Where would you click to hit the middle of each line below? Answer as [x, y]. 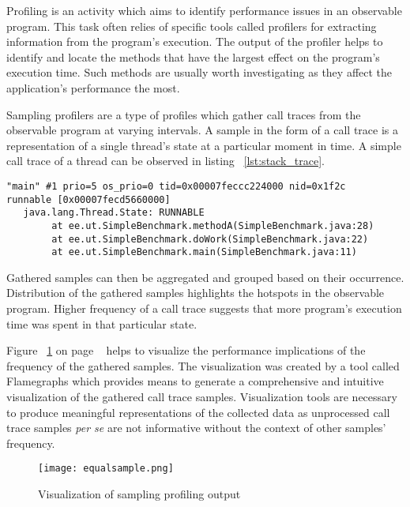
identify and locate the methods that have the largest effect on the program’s [193, 56]
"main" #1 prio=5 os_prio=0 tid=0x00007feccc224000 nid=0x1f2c [176, 186]
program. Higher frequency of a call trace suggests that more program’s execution [204, 308]
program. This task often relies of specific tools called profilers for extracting [192, 26]
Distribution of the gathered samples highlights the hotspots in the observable [196, 293]
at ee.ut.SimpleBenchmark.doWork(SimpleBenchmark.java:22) [210, 239]
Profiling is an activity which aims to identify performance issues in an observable [204, 10]
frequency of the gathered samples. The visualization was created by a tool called [203, 365]
